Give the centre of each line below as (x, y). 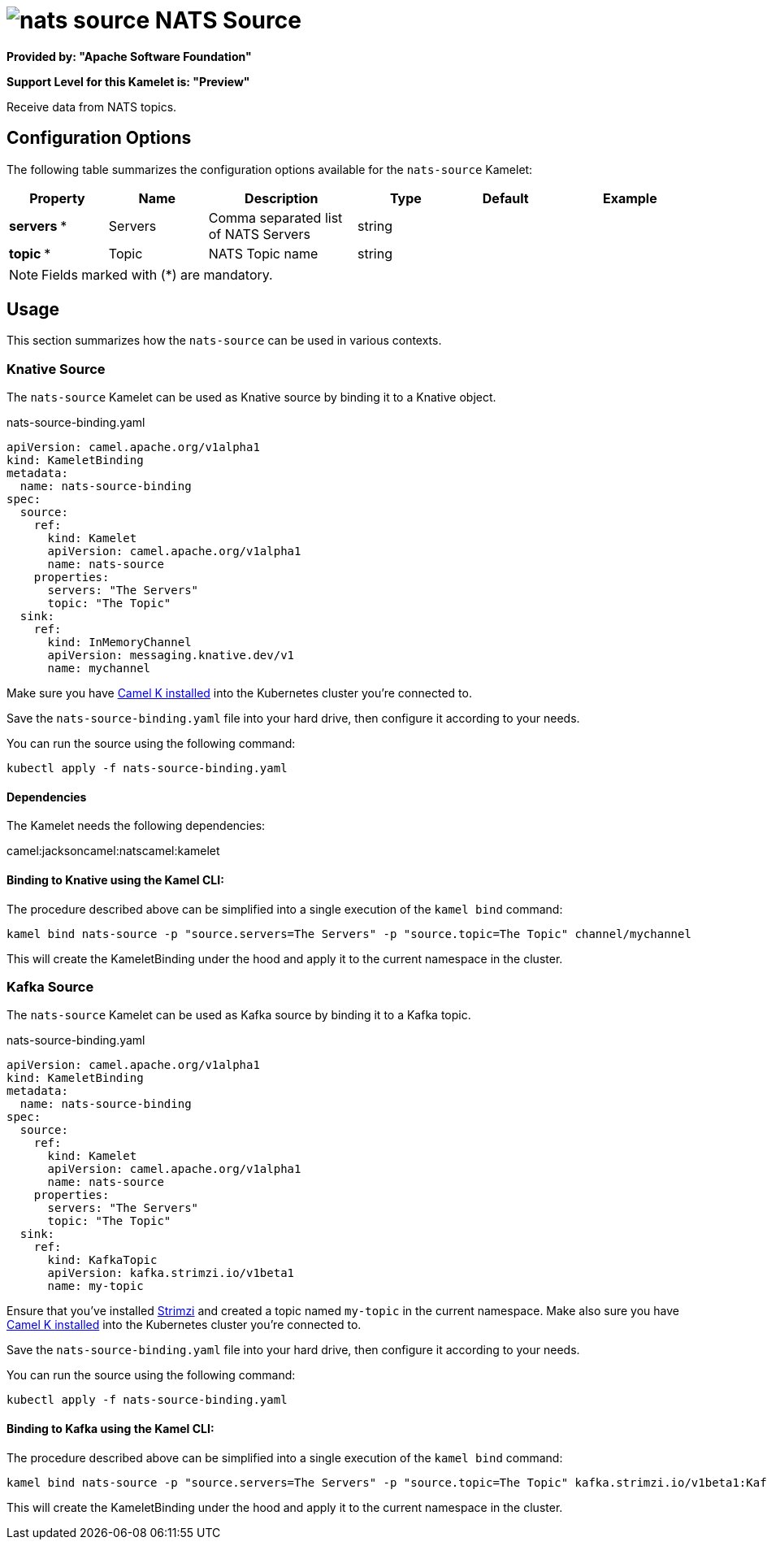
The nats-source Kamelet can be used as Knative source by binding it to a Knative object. (251, 397)
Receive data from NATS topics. (92, 106)
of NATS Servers (259, 234)
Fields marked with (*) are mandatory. (157, 274)
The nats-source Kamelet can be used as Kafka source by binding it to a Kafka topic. (239, 1015)
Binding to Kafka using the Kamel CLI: (110, 1428)
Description (282, 198)
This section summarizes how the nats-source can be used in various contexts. (224, 341)
